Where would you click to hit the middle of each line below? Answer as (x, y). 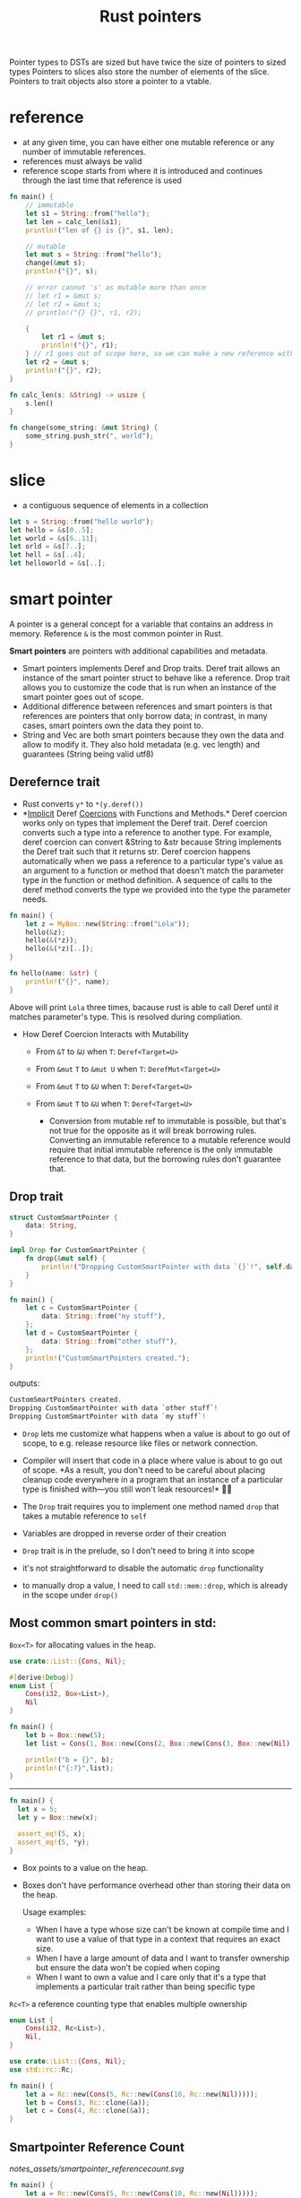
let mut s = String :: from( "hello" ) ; (94, 255)
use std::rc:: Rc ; (42, 2069)
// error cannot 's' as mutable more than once (116, 288)
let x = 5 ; (38, 1809)
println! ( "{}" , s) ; (62, 272)
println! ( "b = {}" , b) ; (70, 1760)
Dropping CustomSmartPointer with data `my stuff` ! (107, 1417)
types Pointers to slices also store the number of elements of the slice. (139, 72)
